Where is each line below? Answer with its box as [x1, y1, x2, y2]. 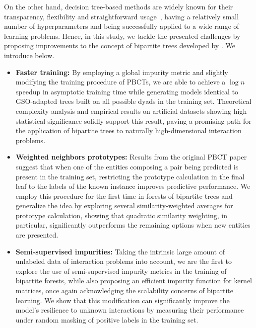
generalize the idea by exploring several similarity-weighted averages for [15, 200, 233, 211]
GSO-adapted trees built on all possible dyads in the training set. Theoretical [15, 96, 252, 106]
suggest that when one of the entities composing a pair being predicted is [15, 161, 239, 171]
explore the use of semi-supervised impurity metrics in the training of [15, 265, 227, 276]
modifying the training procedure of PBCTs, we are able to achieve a [15, 77, 226, 87]
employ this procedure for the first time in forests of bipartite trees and [15, 190, 233, 201]
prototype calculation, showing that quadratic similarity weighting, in [15, 210, 227, 220]
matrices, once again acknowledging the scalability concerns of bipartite [15, 285, 234, 296]
